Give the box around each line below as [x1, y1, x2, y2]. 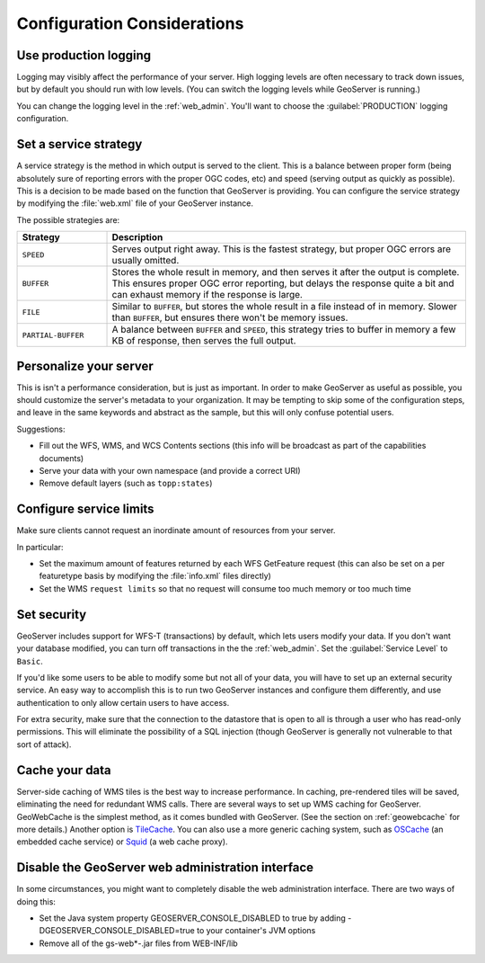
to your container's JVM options [196, 925, 316, 936]
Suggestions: [16, 424, 66, 434]
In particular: [16, 541, 64, 552]
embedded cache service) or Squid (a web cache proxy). [16, 836, 228, 847]
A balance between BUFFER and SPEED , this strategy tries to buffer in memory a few [111, 324, 456, 336]
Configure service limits [16, 502, 154, 517]
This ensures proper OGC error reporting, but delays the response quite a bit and [111, 277, 454, 290]
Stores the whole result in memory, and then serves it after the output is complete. [111, 266, 460, 279]
